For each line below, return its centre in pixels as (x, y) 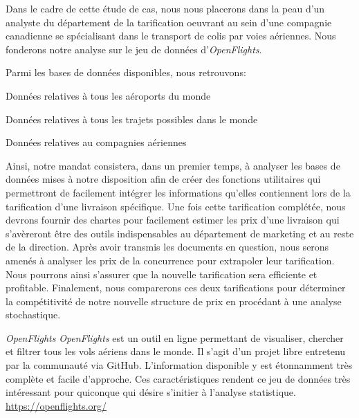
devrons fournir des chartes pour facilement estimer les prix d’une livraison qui (173, 220)
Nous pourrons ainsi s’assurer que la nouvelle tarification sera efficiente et (162, 274)
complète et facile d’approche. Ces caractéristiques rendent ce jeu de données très (178, 378)
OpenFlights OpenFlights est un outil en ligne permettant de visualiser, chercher (175, 337)
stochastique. (33, 315)
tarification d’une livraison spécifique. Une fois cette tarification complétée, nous (176, 206)
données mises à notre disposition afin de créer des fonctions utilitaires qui (163, 179)
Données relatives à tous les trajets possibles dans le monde (132, 119)
